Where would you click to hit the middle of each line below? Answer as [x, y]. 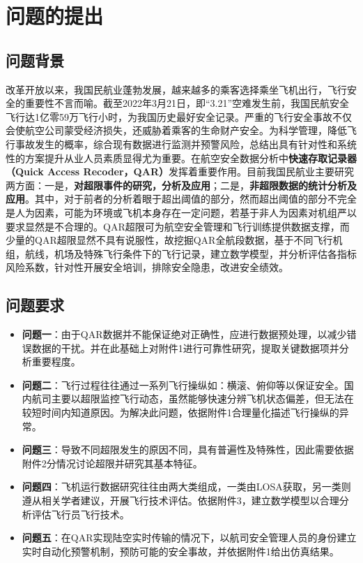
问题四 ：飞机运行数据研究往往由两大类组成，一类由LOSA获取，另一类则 [186, 487]
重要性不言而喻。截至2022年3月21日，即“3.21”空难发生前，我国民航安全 [187, 103]
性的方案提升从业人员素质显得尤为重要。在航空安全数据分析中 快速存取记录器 [181, 158]
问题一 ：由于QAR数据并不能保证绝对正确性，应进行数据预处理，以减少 [184, 334]
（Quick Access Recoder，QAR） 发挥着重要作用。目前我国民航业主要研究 [180, 171]
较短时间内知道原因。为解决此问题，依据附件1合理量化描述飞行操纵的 [180, 412]
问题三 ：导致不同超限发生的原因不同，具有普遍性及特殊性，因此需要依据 [188, 449]
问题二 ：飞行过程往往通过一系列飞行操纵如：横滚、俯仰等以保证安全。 [183, 385]
